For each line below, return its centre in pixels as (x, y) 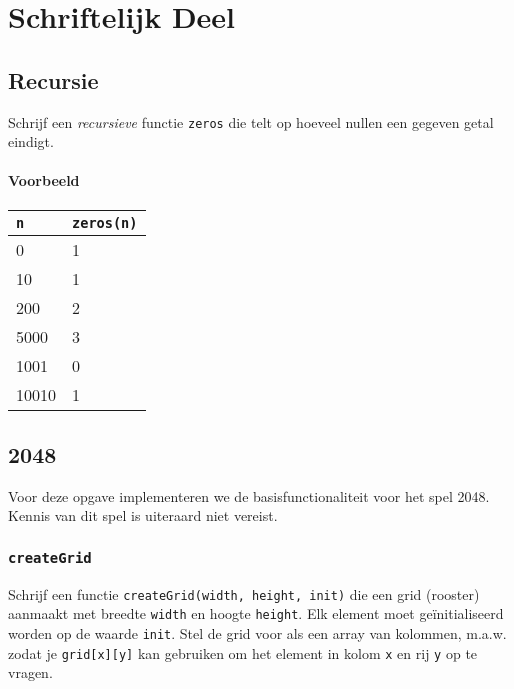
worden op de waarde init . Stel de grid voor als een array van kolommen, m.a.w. (257, 633)
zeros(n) (105, 222)
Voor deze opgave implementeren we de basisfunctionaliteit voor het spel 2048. (249, 495)
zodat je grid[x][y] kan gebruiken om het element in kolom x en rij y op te (243, 652)
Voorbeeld (44, 180)
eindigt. (31, 141)
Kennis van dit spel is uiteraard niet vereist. (143, 515)
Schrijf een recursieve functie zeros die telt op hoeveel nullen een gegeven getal (251, 121)
